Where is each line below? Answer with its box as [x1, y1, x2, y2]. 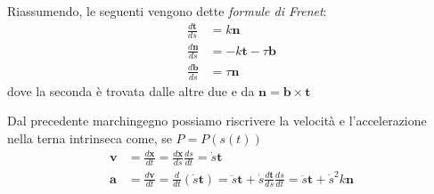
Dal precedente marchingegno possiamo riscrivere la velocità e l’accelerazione [7, 111, 427, 130]
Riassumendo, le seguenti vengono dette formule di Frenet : [7, 2, 327, 20]
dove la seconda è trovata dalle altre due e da [7, 81, 255, 100]
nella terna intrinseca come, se [7, 128, 172, 147]
